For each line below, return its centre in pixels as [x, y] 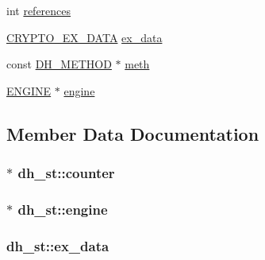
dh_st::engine [63, 209]
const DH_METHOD [59, 64]
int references [39, 10]
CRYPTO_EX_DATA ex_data [84, 37]
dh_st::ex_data [58, 245]
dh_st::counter [66, 173]
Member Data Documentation [133, 133]
